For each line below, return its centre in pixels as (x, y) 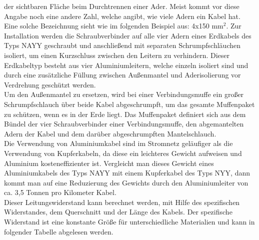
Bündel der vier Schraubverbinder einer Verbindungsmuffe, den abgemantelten (124, 124)
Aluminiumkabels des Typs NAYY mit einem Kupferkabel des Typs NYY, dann (127, 173)
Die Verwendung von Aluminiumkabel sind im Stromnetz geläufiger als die (118, 143)
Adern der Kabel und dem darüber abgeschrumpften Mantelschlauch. (110, 133)
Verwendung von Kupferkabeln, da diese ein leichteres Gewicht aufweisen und (123, 153)
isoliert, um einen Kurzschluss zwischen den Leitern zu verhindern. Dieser (117, 55)
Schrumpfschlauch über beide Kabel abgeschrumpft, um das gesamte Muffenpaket (129, 104)
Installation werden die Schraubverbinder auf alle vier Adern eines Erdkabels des (128, 35)
